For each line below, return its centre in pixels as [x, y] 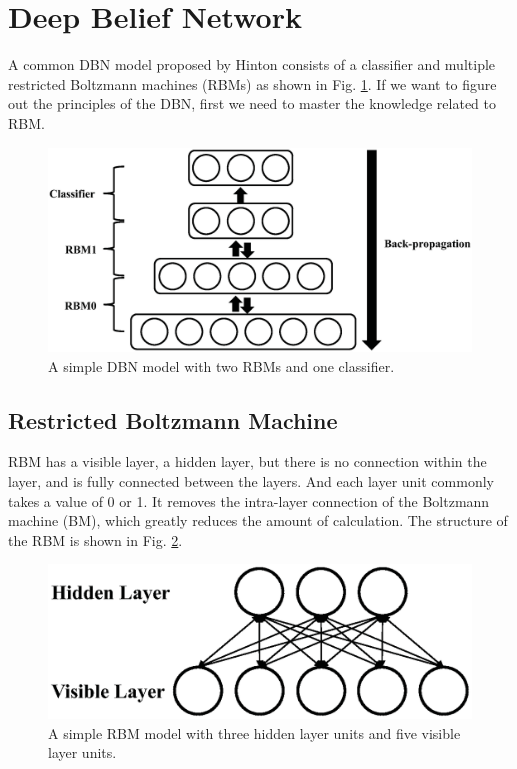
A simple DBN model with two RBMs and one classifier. [221, 365]
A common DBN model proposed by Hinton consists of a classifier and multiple [252, 64]
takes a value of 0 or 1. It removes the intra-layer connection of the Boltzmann [249, 500]
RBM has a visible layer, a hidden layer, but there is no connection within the [247, 461]
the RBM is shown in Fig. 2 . [95, 539]
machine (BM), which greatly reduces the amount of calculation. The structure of [258, 520]
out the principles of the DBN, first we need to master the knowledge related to [252, 103]
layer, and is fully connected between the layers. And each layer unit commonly [251, 481]
